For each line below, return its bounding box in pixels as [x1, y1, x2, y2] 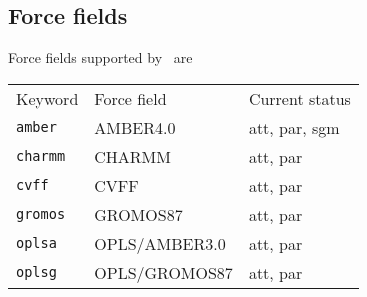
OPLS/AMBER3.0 [94, 231, 226, 255]
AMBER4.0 [94, 115, 176, 139]
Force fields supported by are [8, 47, 193, 68]
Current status [248, 86, 351, 110]
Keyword [16, 86, 79, 110]
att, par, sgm [248, 115, 340, 139]
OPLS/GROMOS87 [94, 260, 233, 284]
